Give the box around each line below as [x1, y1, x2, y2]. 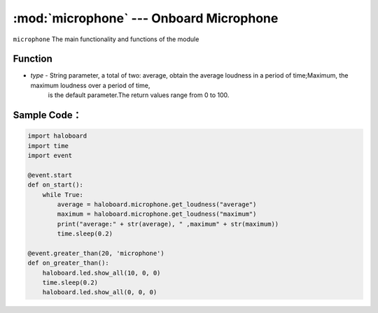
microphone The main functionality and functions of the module [13, 35, 199, 43]
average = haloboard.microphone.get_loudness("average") [57, 200, 257, 208]
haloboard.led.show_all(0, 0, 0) [42, 289, 157, 296]
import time [27, 142, 69, 150]
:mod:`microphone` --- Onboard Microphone [13, 10, 279, 26]
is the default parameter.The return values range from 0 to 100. [48, 91, 230, 99]
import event [27, 152, 73, 160]
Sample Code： [13, 109, 82, 122]
